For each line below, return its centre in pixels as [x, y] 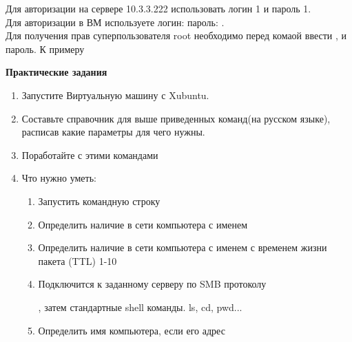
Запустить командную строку [99, 201]
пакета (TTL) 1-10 [77, 260]
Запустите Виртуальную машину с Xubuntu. [115, 95]
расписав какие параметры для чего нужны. [113, 132]
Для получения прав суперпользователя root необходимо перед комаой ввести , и [176, 35]
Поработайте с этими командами [90, 154]
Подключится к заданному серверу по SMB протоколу [152, 284]
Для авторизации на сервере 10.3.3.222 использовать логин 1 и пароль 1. [158, 8]
